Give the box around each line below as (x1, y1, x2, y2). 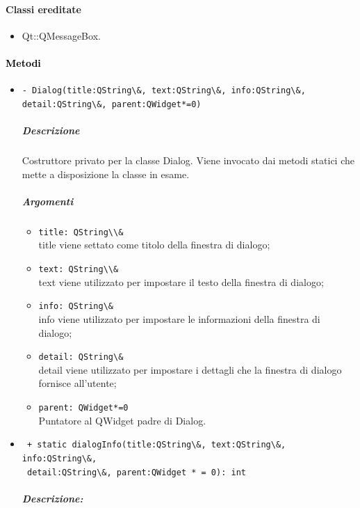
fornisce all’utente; (38, 376, 117, 390)
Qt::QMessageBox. (22, 28, 101, 42)
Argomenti (22, 193, 74, 208)
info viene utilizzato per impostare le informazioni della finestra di (38, 311, 320, 326)
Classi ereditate (6, 1, 81, 16)
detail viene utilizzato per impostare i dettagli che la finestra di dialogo (38, 362, 342, 376)
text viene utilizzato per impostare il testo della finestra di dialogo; (38, 274, 324, 289)
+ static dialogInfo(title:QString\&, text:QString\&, (26, 440, 286, 450)
